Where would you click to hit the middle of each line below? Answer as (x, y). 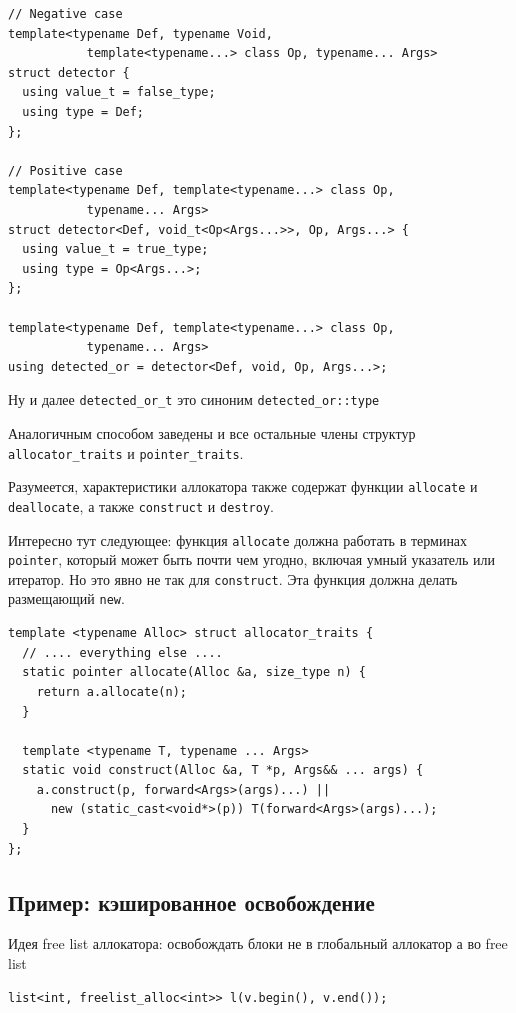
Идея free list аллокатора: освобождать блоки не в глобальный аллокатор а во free (258, 943)
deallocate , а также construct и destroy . (141, 505)
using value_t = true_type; (115, 249)
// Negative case (65, 14)
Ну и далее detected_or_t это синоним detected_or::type (194, 399)
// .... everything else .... (122, 652)
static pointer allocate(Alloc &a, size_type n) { (194, 672)
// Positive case (65, 170)
